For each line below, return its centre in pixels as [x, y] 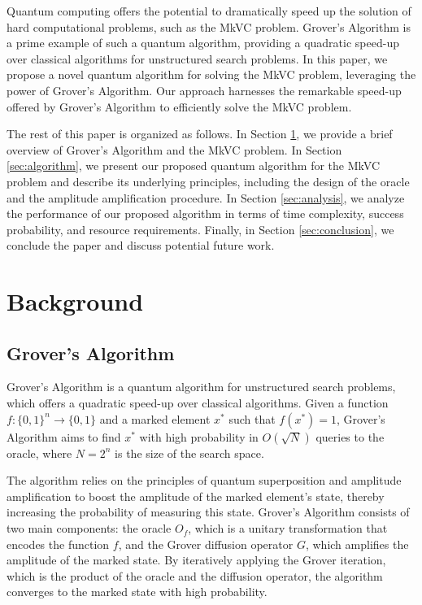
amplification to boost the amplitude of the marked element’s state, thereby [196, 496]
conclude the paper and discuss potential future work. [141, 245]
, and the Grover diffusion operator [206, 544]
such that [252, 418]
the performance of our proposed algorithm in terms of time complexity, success [205, 213]
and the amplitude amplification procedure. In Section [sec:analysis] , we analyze [206, 197]
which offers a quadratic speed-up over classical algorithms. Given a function [198, 403]
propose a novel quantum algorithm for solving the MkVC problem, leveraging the [211, 74]
